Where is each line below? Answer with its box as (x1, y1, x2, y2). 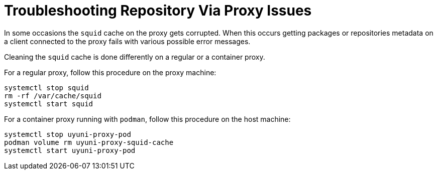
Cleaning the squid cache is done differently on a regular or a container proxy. (4, 52, 265, 61)
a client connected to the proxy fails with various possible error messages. (4, 37, 251, 46)
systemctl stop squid (4, 83, 89, 92)
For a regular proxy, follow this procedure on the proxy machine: (4, 68, 216, 77)
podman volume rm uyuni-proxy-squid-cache (4, 138, 174, 146)
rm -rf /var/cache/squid (4, 91, 101, 100)
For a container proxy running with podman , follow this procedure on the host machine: (4, 114, 291, 123)
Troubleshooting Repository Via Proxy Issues (4, 2, 312, 19)
